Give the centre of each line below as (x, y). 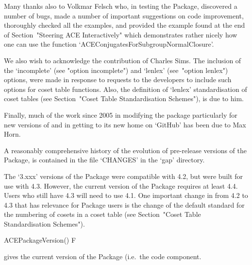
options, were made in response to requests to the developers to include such (118, 79)
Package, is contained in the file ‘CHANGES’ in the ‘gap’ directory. (104, 160)
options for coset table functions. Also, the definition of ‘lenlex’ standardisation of (126, 89)
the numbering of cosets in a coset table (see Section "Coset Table (102, 214)
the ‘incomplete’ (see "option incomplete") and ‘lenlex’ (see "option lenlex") (116, 70)
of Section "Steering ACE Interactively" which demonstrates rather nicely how (121, 34)
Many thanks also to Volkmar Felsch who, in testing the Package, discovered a (121, 6)
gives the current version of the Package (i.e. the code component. (103, 256)
